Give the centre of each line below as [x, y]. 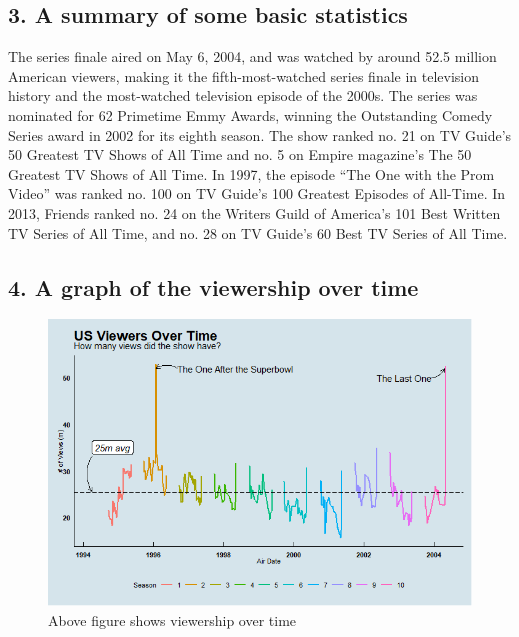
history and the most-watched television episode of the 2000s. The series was [243, 95]
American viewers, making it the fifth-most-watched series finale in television [244, 75]
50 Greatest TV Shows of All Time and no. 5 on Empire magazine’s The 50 [240, 154]
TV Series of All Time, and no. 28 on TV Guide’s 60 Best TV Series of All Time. [258, 232]
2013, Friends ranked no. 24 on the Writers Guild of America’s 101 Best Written [254, 212]
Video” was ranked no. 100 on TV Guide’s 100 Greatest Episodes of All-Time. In [257, 193]
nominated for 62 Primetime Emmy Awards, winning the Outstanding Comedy [250, 114]
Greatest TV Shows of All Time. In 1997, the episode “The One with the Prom [251, 173]
